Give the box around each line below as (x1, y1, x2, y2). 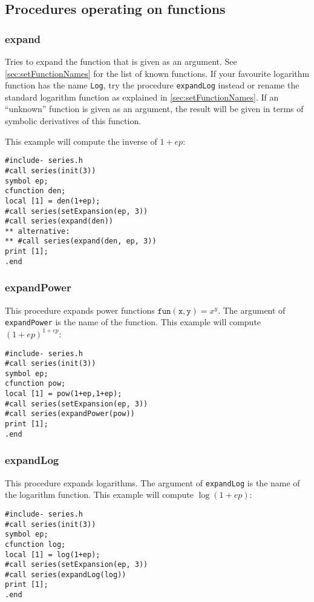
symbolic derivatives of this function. (5, 114, 142, 127)
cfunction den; (5, 187, 66, 196)
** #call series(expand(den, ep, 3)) (5, 237, 157, 246)
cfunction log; (5, 540, 66, 549)
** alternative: (5, 227, 70, 236)
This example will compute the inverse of (5, 134, 157, 147)
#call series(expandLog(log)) (5, 570, 126, 579)
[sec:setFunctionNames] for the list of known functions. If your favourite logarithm (5, 67, 310, 79)
